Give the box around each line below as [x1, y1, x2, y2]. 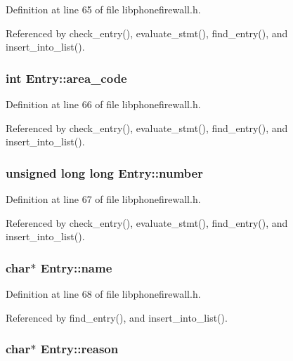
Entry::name [40, 258, 112, 276]
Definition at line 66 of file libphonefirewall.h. [6, 97, 201, 111]
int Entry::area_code [6, 69, 127, 86]
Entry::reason [40, 340, 119, 357]
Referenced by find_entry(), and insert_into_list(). [6, 310, 228, 324]
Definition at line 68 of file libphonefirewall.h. [6, 287, 201, 301]
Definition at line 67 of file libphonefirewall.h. [6, 192, 201, 206]
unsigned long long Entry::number [6, 164, 203, 181]
